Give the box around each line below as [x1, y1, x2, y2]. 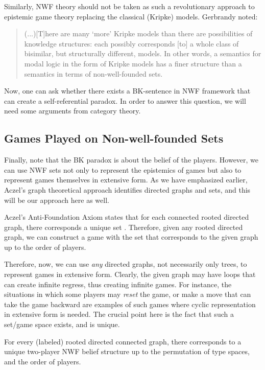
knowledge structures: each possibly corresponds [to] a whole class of [24, 38, 239, 49]
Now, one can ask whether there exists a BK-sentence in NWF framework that [4, 85, 251, 96]
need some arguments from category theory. [4, 105, 141, 116]
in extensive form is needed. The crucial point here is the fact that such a [4, 309, 234, 319]
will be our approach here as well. [4, 194, 109, 205]
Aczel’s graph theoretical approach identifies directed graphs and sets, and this [4, 184, 251, 195]
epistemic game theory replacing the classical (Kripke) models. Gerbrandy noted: [4, 11, 258, 21]
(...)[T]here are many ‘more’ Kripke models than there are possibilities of [24, 28, 253, 39]
